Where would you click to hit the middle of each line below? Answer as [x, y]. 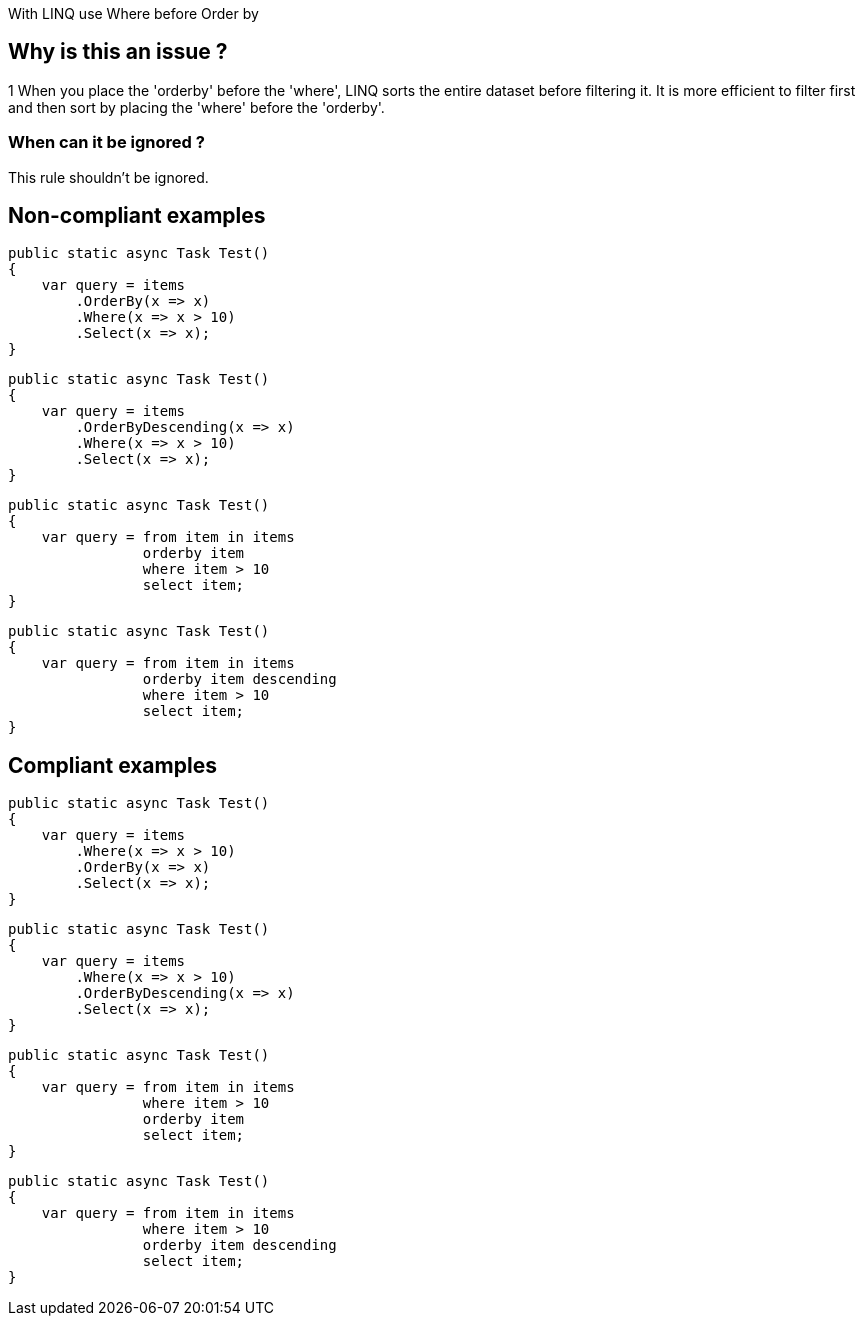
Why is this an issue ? [118, 52]
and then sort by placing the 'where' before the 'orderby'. [196, 107]
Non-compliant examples [137, 216]
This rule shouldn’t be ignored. [108, 177]
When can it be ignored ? [106, 142]
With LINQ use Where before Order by [133, 13]
